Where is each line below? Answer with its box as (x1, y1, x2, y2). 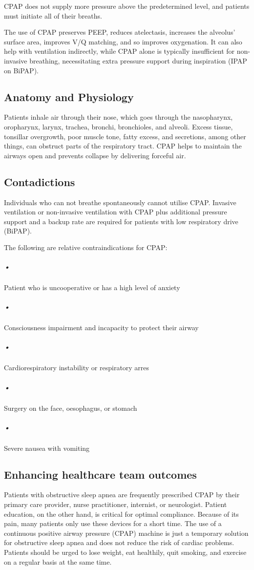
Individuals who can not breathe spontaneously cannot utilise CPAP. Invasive (4, 197, 236, 207)
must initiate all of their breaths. (4, 10, 102, 21)
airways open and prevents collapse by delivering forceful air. (4, 150, 186, 160)
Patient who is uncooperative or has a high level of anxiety (4, 282, 180, 293)
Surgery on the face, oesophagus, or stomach (4, 402, 137, 413)
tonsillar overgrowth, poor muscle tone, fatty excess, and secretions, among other (4, 131, 246, 141)
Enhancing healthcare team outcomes (4, 466, 197, 482)
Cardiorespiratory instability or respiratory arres (4, 362, 149, 373)
